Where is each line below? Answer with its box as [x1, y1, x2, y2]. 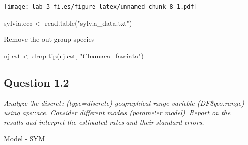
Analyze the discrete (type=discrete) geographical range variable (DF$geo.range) [4, 97, 244, 108]
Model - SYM [4, 133, 45, 144]
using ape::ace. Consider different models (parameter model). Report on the [4, 107, 231, 117]
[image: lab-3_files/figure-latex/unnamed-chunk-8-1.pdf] [4, 3, 198, 10]
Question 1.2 [4, 74, 69, 89]
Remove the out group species [4, 34, 94, 44]
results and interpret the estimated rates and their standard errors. [4, 116, 204, 127]
